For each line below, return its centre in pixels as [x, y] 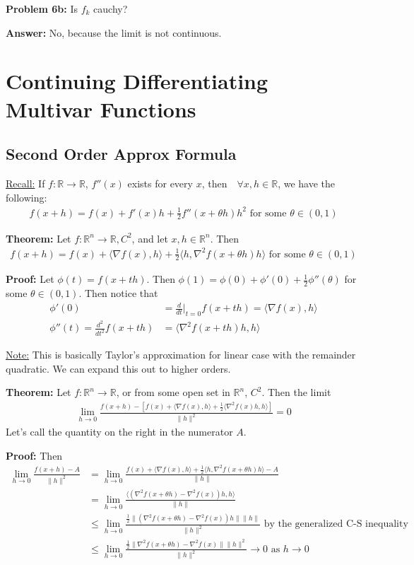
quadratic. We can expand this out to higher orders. [118, 368]
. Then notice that [118, 293]
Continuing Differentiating [137, 81]
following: [26, 197]
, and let [150, 238]
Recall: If [25, 183]
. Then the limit [296, 392]
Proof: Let [30, 279]
